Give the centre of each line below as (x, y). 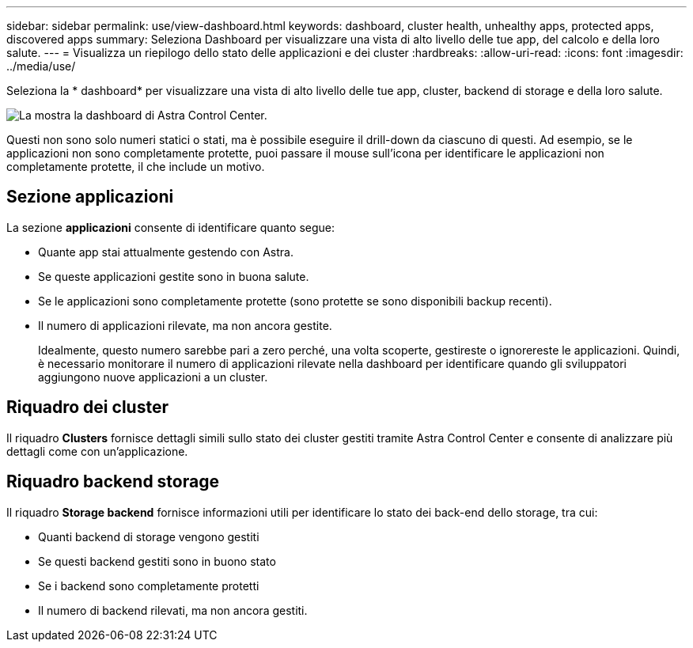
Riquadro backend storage (113, 482)
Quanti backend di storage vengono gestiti (149, 536)
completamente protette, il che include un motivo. (136, 167)
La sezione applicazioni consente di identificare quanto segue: (171, 227)
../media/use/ (41, 66)
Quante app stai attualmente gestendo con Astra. (166, 252)
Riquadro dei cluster (87, 407)
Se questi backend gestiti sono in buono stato (157, 561)
